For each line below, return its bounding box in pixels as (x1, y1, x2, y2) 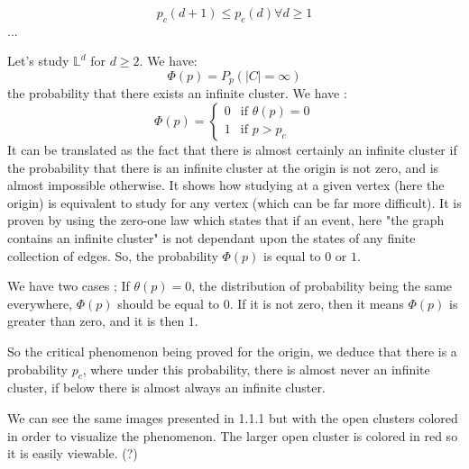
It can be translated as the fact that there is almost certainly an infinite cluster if (7, 140, 457, 159)
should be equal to (117, 293, 220, 312)
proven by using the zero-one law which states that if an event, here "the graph (7, 211, 445, 230)
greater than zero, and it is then (7, 311, 185, 330)
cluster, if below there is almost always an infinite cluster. (7, 378, 326, 397)
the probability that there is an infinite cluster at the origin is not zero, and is (7, 158, 439, 176)
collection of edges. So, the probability (7, 246, 218, 265)
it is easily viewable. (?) (7, 444, 138, 463)
